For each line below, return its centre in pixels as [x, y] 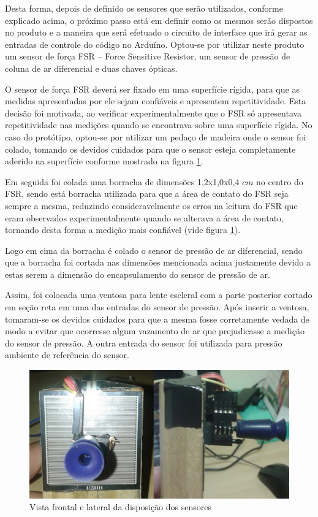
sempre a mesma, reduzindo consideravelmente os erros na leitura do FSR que [151, 205]
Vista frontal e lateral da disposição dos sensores [120, 507]
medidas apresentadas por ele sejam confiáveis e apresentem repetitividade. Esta [156, 101]
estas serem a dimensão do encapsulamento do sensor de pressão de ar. [138, 274]
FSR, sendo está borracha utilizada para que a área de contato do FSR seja [147, 193]
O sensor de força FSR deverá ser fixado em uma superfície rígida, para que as [152, 89]
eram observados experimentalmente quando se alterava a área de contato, [144, 217]
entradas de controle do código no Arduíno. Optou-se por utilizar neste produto [155, 44]
